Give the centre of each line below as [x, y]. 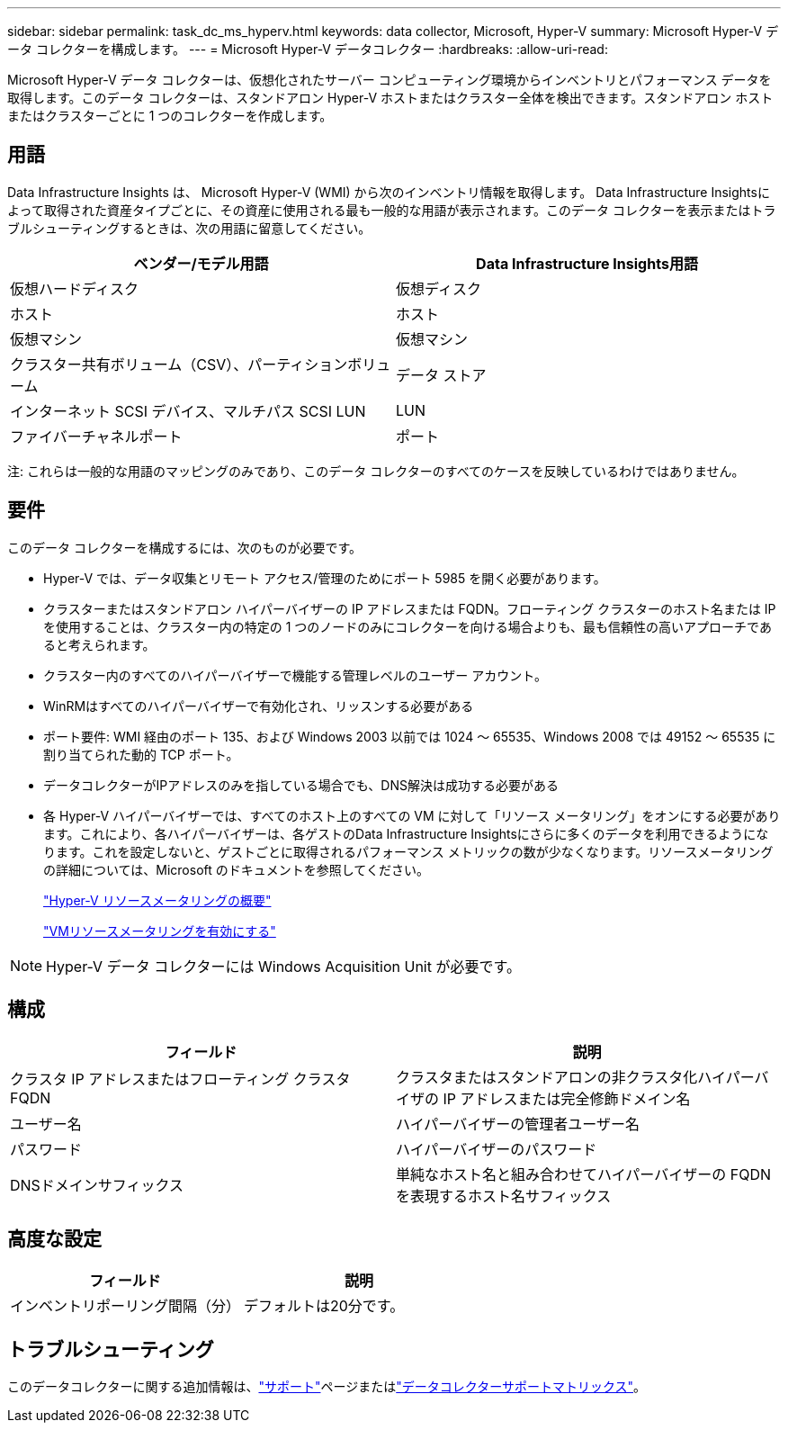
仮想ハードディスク [74, 288]
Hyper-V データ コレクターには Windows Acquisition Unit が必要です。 [283, 966]
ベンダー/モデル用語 [201, 263]
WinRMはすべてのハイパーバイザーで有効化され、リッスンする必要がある [259, 706]
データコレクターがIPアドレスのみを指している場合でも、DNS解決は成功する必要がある [301, 785]
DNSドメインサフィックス [97, 1185]
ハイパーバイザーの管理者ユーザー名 [518, 1124]
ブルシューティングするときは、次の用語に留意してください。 [189, 228]
